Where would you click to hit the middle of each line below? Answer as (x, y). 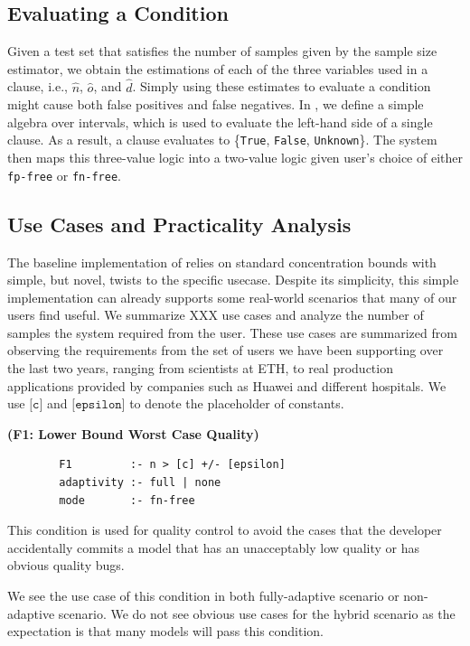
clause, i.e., (38, 86)
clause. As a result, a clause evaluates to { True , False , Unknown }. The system (222, 140)
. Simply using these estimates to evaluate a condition (282, 86)
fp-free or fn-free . (64, 175)
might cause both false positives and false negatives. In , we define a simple (216, 104)
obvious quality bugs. (66, 565)
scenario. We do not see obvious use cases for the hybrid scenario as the (257, 613)
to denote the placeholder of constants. (237, 403)
